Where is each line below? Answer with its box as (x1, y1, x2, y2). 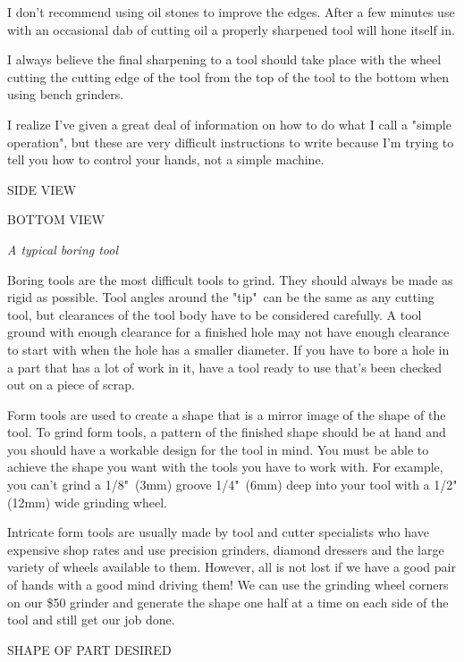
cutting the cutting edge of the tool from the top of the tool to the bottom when (7, 67, 449, 86)
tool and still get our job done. (7, 610, 175, 629)
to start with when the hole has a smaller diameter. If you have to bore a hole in (7, 339, 450, 358)
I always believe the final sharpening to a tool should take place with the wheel (7, 50, 442, 69)
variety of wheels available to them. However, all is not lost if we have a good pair (7, 557, 456, 576)
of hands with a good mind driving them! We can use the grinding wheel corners (7, 575, 449, 594)
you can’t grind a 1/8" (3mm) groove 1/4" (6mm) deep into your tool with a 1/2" (7, 475, 458, 494)
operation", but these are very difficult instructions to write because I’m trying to (7, 132, 454, 151)
